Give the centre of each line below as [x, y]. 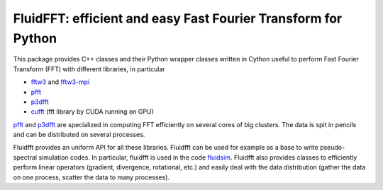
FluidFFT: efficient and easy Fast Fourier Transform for [178, 18]
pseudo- [332, 148]
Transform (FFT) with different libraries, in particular [89, 69]
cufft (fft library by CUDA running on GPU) [92, 112]
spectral [25, 157]
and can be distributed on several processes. [79, 135]
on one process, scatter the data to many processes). [91, 177]
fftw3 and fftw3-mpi [60, 82]
